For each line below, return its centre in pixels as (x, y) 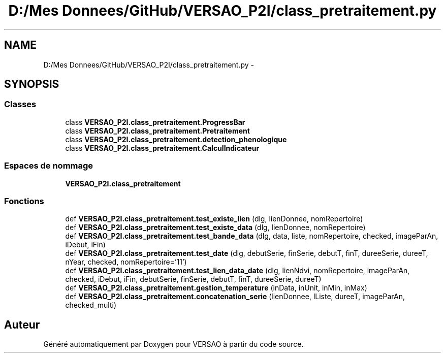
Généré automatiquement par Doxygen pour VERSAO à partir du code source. (173, 344)
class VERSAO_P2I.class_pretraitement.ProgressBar (155, 122)
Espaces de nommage (49, 166)
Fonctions (24, 201)
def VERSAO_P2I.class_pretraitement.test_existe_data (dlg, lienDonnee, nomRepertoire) (215, 228)
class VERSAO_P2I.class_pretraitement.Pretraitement (157, 131)
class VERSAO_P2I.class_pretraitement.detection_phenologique (176, 139)
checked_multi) (91, 305)
